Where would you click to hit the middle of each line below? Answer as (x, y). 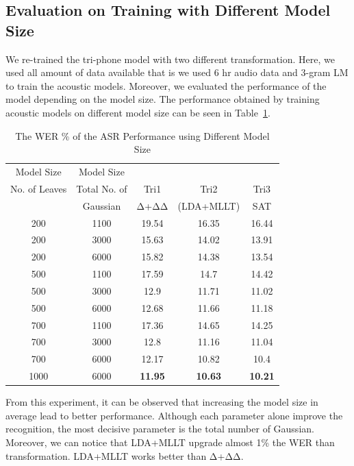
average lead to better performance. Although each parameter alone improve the (174, 415)
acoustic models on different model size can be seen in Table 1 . (138, 112)
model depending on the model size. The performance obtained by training (163, 99)
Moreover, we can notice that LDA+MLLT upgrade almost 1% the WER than (170, 442)
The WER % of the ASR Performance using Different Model (142, 135)
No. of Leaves (39, 188)
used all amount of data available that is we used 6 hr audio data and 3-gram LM (177, 72)
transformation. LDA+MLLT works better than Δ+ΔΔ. (125, 455)
